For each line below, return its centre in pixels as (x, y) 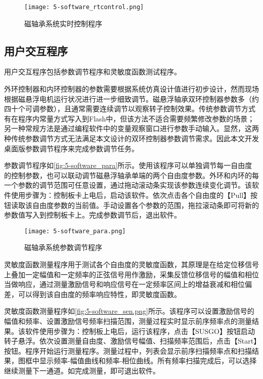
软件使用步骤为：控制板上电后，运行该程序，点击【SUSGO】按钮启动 (140, 331)
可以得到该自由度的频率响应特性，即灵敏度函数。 (99, 294)
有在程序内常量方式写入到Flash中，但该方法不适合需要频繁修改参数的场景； (129, 118)
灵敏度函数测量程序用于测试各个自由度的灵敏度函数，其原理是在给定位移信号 (131, 264)
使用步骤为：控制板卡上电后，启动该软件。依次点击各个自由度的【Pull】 (131, 195)
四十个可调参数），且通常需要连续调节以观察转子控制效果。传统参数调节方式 (130, 109)
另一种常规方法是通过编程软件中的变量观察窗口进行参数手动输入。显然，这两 (131, 128)
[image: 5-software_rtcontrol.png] (84, 7)
